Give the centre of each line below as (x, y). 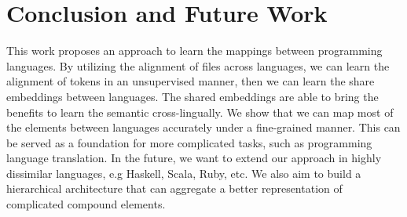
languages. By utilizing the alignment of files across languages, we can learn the (198, 65)
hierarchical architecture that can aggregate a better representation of (174, 188)
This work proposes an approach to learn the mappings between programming (194, 51)
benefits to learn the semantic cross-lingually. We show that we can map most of (200, 112)
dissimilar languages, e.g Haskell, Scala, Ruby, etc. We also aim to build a (184, 173)
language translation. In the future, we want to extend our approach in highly (194, 158)
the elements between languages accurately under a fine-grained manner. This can (203, 127)
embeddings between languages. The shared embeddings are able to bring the (192, 96)
